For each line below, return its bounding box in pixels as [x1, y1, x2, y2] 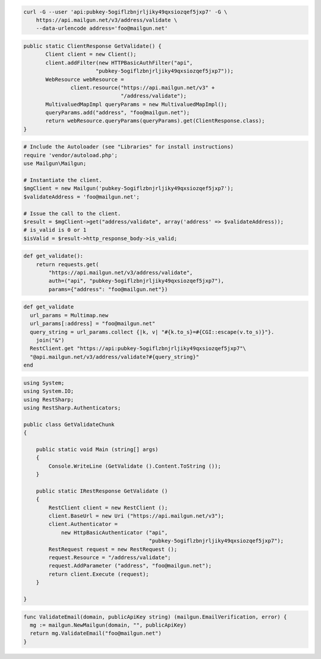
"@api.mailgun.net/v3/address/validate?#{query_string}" [30, 354, 199, 360]
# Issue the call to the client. [23, 210, 121, 217]
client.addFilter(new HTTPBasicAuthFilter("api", [45, 59, 193, 66]
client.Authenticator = [48, 521, 118, 528]
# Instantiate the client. [23, 177, 102, 184]
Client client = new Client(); [45, 51, 137, 58]
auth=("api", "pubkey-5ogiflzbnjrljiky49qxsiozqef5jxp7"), [48, 278, 225, 285]
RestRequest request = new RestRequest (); [48, 546, 178, 553]
